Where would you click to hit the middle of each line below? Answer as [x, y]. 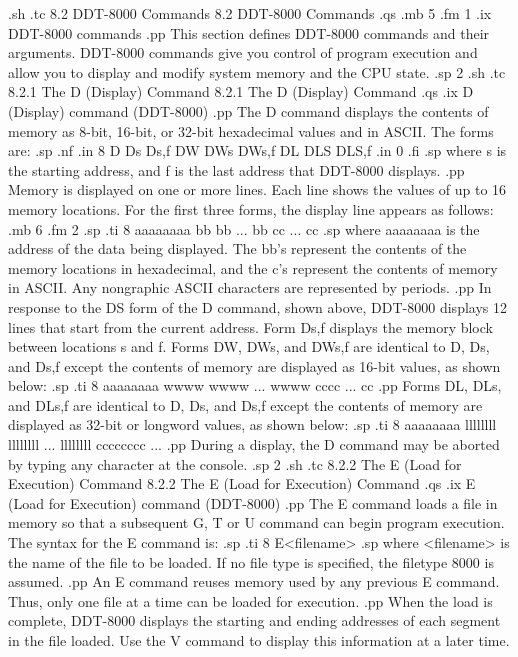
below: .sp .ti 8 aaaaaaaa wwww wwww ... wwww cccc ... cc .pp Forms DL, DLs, [255, 385]
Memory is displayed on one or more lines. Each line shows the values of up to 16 [257, 189]
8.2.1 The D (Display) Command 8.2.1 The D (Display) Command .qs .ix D [241, 91]
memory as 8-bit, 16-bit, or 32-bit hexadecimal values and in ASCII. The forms [251, 130]
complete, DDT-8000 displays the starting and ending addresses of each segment [254, 620]
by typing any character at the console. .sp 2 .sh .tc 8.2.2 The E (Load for [235, 463]
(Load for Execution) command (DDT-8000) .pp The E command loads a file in [253, 502]
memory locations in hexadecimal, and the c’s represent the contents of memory [253, 267]
